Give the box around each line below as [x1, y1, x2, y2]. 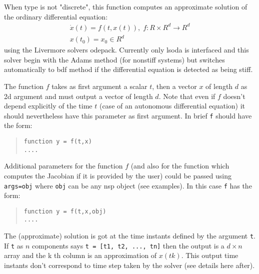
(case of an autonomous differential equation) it [99, 100, 245, 111]
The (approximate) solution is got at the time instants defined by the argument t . [4, 230, 256, 241]
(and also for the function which [130, 160, 229, 171]
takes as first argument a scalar [51, 81, 147, 91]
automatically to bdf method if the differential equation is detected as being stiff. [4, 64, 253, 74]
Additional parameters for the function [4, 160, 123, 171]
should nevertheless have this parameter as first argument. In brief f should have [4, 110, 252, 120]
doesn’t [223, 90, 245, 101]
